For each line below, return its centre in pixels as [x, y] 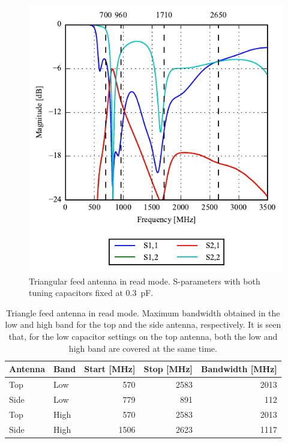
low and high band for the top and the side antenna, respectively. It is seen [143, 324]
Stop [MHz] [168, 369]
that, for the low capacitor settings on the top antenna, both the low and [143, 336]
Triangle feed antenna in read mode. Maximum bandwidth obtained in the [143, 312]
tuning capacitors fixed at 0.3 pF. [91, 293]
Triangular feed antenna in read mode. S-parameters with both [145, 281]
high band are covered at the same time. [143, 348]
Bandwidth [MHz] [239, 369]
